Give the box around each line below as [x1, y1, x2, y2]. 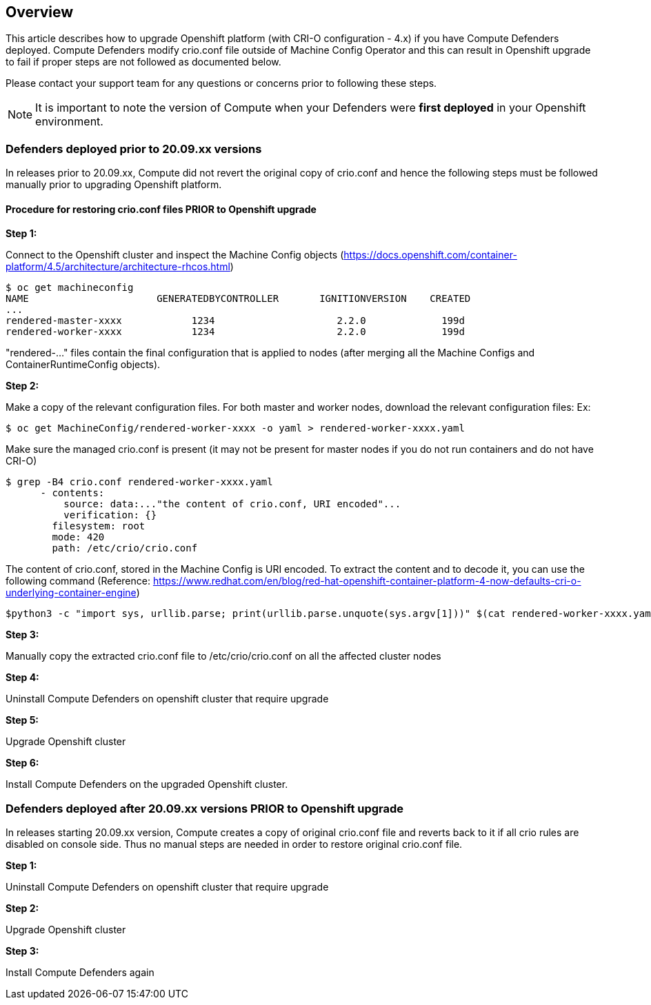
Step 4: [6, 671, 39, 684]
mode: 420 [52, 531, 105, 543]
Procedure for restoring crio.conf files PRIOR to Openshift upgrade [6, 203, 317, 215]
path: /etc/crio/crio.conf [52, 542, 198, 554]
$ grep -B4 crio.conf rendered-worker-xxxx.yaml [6, 476, 273, 488]
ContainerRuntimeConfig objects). [6, 358, 161, 371]
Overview [6, 3, 74, 21]
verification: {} [63, 509, 157, 521]
